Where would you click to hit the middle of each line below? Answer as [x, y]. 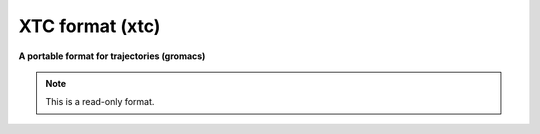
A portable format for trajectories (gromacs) [112, 56]
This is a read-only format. [100, 102]
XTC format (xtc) [89, 26]
